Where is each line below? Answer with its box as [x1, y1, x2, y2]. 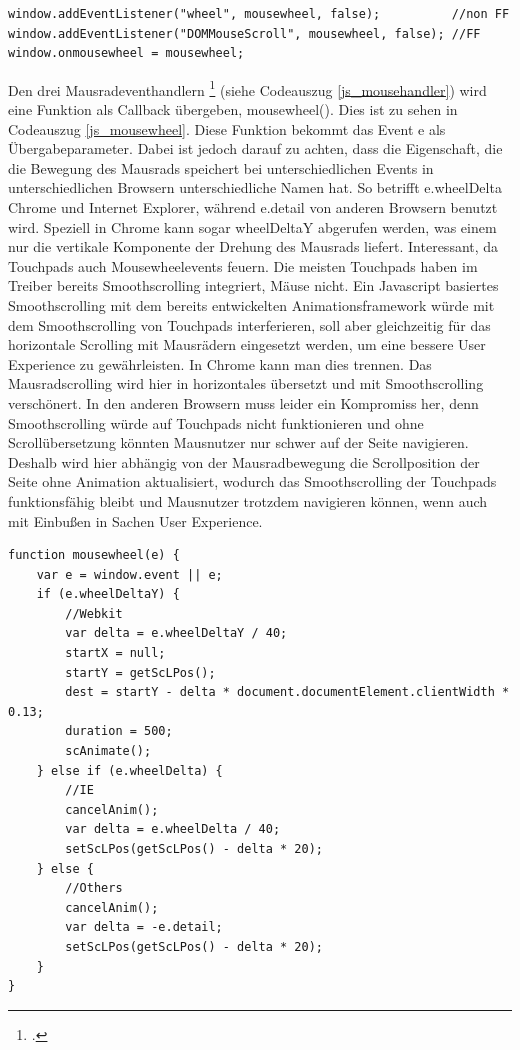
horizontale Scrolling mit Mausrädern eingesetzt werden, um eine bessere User [8, 334, 486, 355]
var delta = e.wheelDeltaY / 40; [65, 626, 288, 641]
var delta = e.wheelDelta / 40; [65, 822, 281, 837]
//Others [65, 881, 123, 896]
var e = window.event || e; [36, 567, 223, 582]
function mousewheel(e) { [8, 548, 180, 563]
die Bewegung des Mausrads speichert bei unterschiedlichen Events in [8, 157, 434, 178]
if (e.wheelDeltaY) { [36, 587, 180, 602]
